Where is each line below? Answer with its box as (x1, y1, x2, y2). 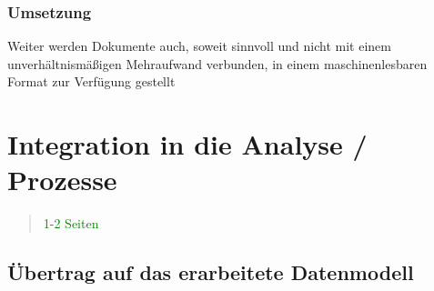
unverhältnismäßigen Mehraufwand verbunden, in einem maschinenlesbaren (7, 54, 428, 73)
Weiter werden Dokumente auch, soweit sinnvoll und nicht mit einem (7, 36, 391, 55)
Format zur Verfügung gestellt (7, 72, 176, 91)
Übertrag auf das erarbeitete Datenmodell (7, 258, 414, 286)
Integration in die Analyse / (7, 125, 368, 163)
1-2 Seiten (43, 214, 99, 233)
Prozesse (7, 161, 117, 198)
